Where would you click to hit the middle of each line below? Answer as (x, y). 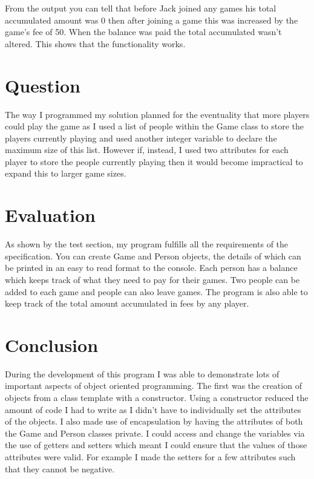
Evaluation (50, 215)
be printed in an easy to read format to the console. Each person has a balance (151, 268)
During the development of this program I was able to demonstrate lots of (142, 373)
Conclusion (52, 344)
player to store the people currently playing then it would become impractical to (154, 161)
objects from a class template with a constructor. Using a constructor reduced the (157, 398)
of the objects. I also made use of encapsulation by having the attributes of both (154, 421)
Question (43, 85)
